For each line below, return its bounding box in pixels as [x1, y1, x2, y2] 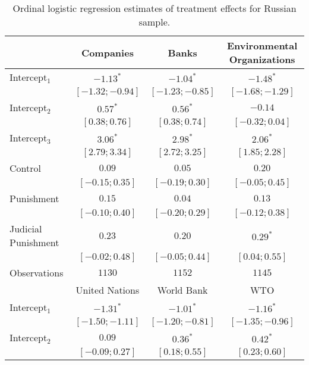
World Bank [157, 283, 208, 297]
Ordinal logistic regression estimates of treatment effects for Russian [12, 1, 297, 15]
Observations [10, 266, 64, 279]
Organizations [229, 52, 295, 66]
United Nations [75, 283, 140, 297]
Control [10, 161, 41, 175]
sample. [138, 15, 171, 29]
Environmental [226, 39, 298, 52]
